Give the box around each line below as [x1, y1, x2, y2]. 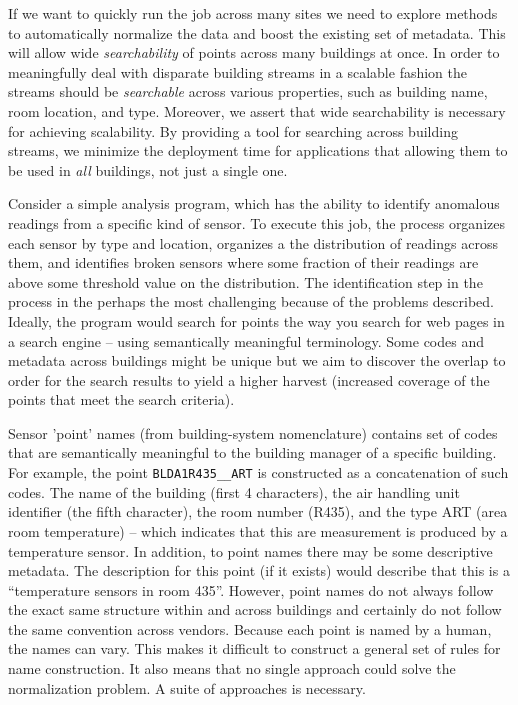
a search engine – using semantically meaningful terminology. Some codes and [8, 330, 484, 351]
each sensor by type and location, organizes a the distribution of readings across [8, 232, 498, 253]
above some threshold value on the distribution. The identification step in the [8, 271, 483, 292]
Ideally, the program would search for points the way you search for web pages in [8, 310, 505, 331]
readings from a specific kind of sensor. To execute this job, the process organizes [8, 212, 505, 233]
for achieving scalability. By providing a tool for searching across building [8, 120, 458, 141]
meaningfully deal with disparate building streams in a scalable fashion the [8, 61, 468, 82]
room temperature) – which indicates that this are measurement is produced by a [8, 520, 508, 541]
